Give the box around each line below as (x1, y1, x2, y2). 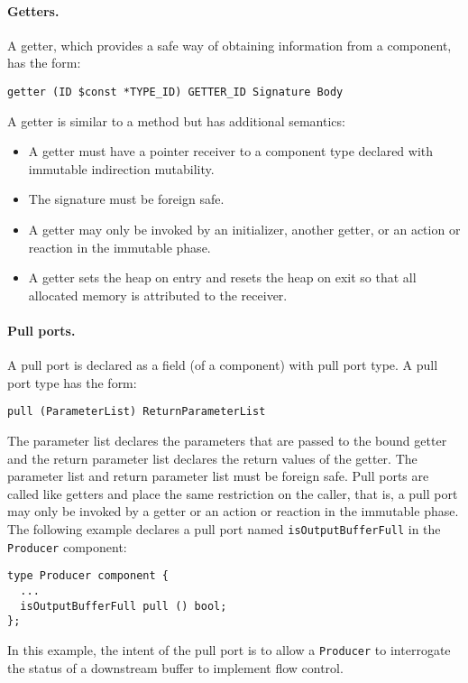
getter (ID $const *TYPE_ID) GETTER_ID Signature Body (7, 85, 344, 98)
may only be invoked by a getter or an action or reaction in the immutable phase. (7, 502, 459, 521)
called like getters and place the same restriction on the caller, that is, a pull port (7, 484, 458, 503)
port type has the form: (7, 373, 137, 392)
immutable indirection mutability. (28, 159, 215, 178)
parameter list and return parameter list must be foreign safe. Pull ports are (7, 466, 429, 485)
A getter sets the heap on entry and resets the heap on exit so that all (28, 268, 417, 287)
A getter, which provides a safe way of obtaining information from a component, (7, 35, 452, 54)
